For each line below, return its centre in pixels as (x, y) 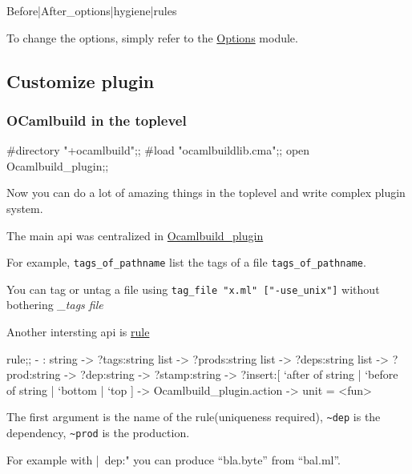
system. (25, 208)
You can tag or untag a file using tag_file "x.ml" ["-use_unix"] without (193, 289)
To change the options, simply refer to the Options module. (152, 37)
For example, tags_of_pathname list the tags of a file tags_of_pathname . (186, 262)
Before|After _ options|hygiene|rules (92, 10)
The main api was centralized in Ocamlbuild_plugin (135, 235)
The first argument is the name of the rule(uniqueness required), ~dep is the (194, 417)
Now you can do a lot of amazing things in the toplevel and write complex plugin (206, 193)
